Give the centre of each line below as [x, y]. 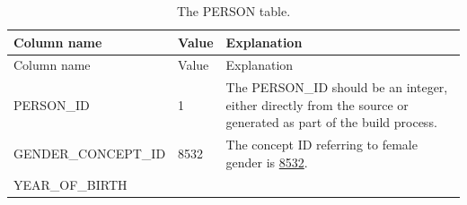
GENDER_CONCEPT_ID [90, 154]
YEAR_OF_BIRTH [70, 184]
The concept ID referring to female [322, 145]
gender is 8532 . [267, 162]
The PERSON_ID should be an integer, [337, 87]
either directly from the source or [317, 104]
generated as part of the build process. [331, 122]
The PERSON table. [233, 11]
